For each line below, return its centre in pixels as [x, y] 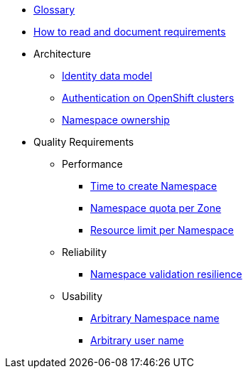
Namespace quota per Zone [156, 208]
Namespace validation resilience [166, 274]
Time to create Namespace [154, 186]
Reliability [85, 252]
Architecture [63, 54]
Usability [82, 296]
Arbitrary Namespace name [155, 318]
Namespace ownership [116, 120]
